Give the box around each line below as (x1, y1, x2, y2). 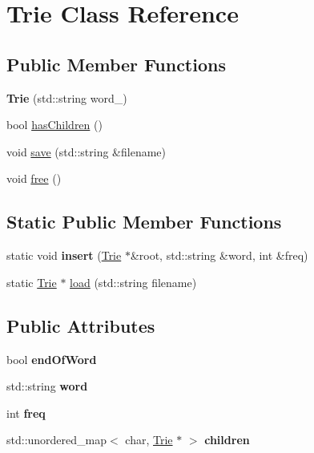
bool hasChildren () (6, 116, 103, 133)
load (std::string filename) (70, 273, 197, 290)
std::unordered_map (6, 431, 107, 448)
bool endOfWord (6, 350, 97, 367)
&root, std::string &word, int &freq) (130, 247, 308, 264)
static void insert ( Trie (6, 247, 122, 264)
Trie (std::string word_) (6, 89, 127, 106)
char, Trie (125, 431, 173, 448)
